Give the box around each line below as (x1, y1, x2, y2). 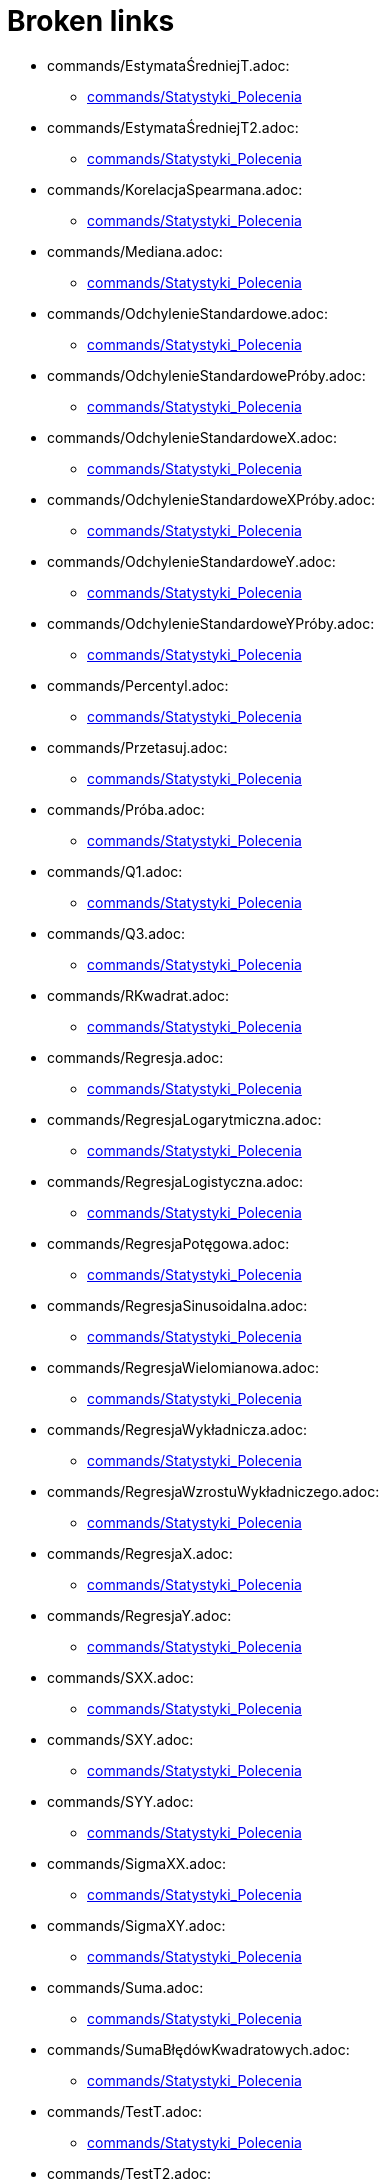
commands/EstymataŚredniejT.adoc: (47, 56, 290, 74)
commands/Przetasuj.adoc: (47, 738, 228, 756)
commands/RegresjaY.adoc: (47, 1606, 232, 1624)
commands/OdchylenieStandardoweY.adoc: (47, 552, 336, 570)
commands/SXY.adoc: (47, 1730, 194, 1748)
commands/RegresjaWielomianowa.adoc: (47, 1358, 320, 1376)
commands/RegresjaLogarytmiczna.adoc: (47, 1110, 322, 1128)
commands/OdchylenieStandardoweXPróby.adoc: (47, 490, 376, 508)
